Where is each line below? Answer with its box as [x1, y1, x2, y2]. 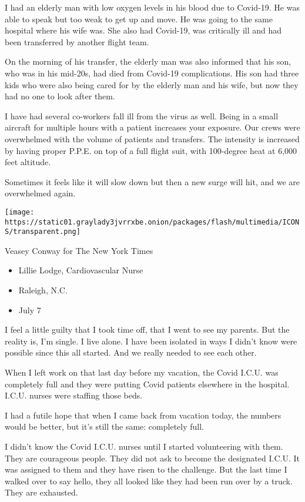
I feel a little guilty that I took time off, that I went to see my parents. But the [5, 323, 290, 336]
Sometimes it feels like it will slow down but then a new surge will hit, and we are [5, 175, 300, 188]
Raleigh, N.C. [18, 284, 68, 296]
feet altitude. [5, 156, 51, 168]
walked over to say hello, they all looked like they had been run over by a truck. [5, 474, 293, 487]
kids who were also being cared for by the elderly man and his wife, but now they [5, 78, 299, 91]
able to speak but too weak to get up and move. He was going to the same [5, 12, 273, 25]
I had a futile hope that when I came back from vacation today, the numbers [5, 409, 281, 421]
